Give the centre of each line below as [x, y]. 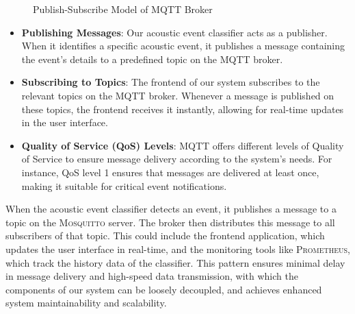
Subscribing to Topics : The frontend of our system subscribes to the [171, 82]
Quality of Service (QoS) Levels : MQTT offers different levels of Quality [183, 145]
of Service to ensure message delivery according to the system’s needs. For [177, 159]
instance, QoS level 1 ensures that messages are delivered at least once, [170, 172]
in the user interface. [65, 122]
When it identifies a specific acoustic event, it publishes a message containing [183, 46]
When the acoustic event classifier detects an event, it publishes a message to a [171, 209]
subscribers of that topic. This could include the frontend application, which [165, 236]
